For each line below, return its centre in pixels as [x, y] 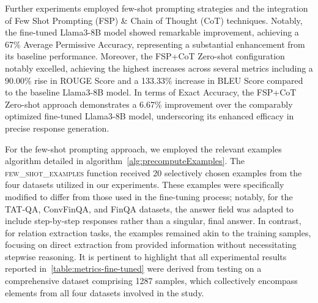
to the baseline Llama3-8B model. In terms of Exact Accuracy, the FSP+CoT [151, 92]
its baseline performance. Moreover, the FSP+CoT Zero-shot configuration [145, 56]
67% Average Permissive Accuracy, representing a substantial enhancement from [155, 44]
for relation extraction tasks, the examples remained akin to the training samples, [158, 232]
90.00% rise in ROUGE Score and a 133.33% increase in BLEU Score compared [154, 80]
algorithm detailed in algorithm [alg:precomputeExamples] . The [125, 161]
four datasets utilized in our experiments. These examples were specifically [145, 185]
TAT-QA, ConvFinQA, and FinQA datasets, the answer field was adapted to [150, 208]
